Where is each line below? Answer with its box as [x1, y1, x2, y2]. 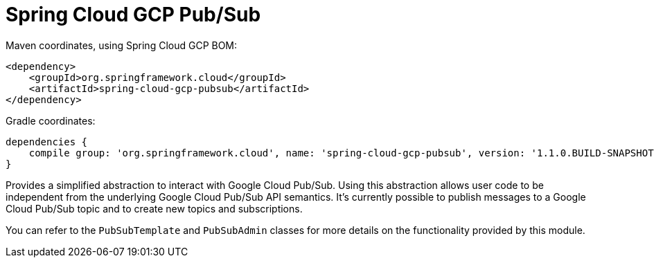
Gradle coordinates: [6, 114, 96, 127]
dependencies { [6, 136, 88, 147]
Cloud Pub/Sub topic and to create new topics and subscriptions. [6, 202, 303, 215]
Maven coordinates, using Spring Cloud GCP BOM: [6, 39, 238, 51]
